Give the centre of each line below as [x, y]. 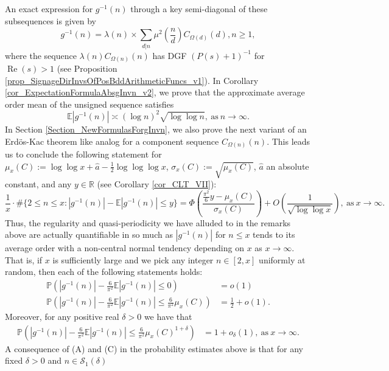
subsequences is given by [51, 20]
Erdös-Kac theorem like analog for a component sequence [112, 141]
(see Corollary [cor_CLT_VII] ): [157, 184]
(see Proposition [87, 68]
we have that [168, 317]
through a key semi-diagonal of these [199, 9]
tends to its [274, 234]
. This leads [289, 141]
